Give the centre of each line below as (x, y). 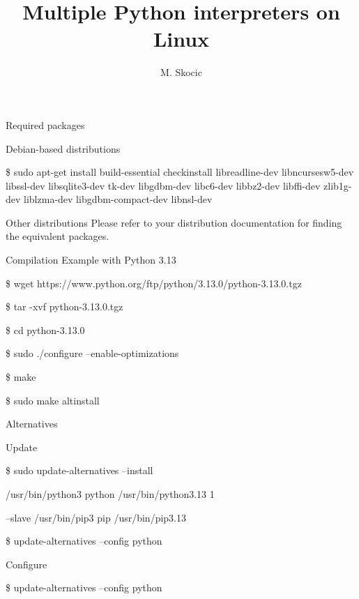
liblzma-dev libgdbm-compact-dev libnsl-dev (118, 199)
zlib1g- (338, 185)
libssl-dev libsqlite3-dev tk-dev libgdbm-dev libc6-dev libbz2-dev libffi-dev (163, 185)
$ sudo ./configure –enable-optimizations (92, 353)
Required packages (45, 124)
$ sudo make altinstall (53, 400)
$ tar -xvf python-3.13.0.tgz (64, 306)
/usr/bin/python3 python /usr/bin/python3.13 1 (110, 494)
